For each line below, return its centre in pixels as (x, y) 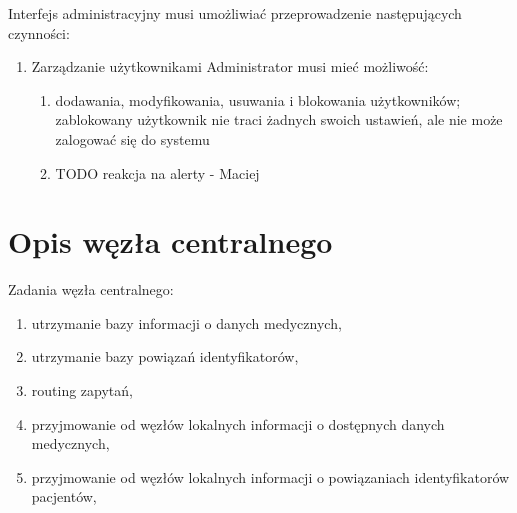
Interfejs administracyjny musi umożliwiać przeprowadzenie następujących (235, 13)
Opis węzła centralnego (170, 241)
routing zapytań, (82, 390)
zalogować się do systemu (132, 138)
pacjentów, (64, 496)
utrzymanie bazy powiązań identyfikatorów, (165, 356)
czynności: (39, 32)
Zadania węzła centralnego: (91, 289)
